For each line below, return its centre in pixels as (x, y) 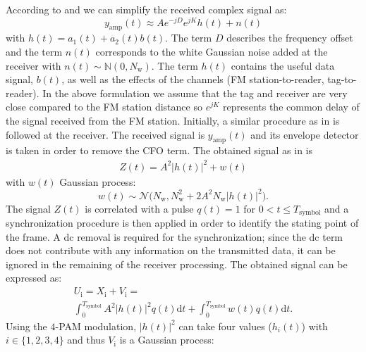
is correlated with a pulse (139, 208)
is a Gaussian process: (167, 340)
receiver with (33, 65)
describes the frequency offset (290, 38)
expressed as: (34, 278)
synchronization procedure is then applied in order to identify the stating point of (182, 223)
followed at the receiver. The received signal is (105, 134)
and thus (86, 340)
